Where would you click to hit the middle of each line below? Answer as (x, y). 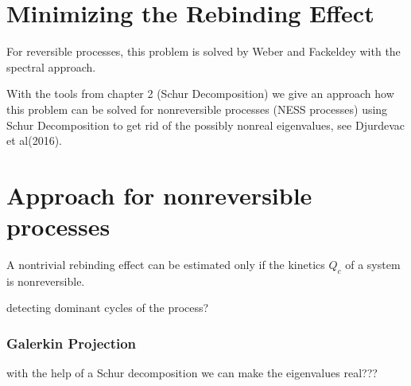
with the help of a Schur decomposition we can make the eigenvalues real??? (192, 373)
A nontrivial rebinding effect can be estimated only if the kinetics (166, 264)
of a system (373, 264)
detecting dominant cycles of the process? (108, 308)
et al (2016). (35, 140)
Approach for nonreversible (159, 195)
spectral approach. (51, 66)
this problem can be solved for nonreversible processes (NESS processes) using (197, 109)
